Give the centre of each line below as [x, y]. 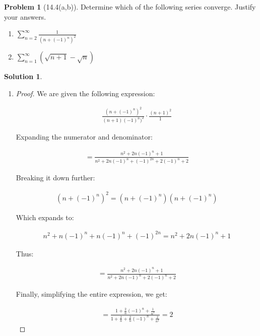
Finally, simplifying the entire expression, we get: [91, 294]
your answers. [25, 16]
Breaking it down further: [55, 178]
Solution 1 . [23, 76]
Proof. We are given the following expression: [85, 93]
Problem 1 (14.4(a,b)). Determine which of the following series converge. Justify [130, 7]
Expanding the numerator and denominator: [84, 137]
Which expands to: [45, 217]
